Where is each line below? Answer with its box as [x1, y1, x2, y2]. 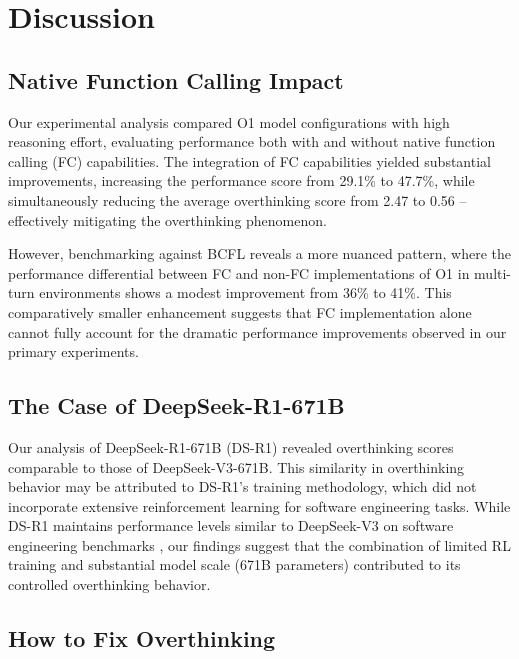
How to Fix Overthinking [8, 623, 276, 654]
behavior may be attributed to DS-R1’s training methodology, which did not [8, 476, 477, 497]
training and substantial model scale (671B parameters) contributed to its [8, 554, 461, 575]
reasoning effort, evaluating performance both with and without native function [8, 131, 496, 152]
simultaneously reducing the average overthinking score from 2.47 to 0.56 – [8, 189, 467, 210]
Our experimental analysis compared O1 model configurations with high [8, 111, 450, 132]
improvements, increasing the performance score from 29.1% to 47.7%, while [8, 170, 475, 191]
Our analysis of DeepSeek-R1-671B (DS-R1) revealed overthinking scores [8, 436, 454, 457]
